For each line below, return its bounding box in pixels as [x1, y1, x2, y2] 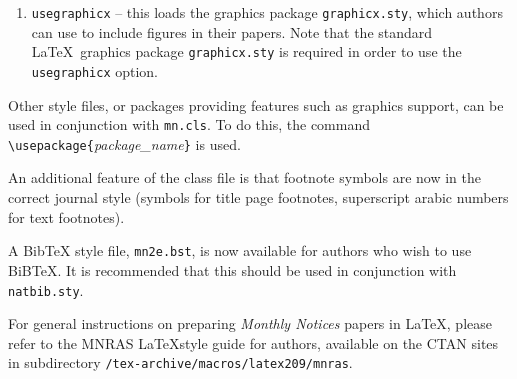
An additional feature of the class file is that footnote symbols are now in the [8, 167, 481, 188]
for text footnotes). [8, 206, 125, 227]
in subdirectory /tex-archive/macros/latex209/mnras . [8, 352, 353, 373]
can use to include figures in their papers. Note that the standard [31, 21, 433, 42]
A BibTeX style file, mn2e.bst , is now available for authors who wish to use [8, 240, 472, 261]
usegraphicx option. [31, 60, 159, 81]
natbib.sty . [8, 279, 84, 300]
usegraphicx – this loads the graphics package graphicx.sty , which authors [31, 2, 503, 22]
